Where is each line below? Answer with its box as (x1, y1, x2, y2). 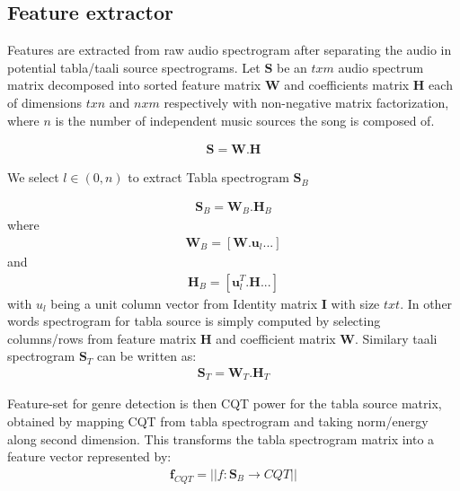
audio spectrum (338, 57, 424, 76)
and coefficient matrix (216, 329, 336, 347)
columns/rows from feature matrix (7, 329, 197, 347)
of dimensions (7, 92, 82, 111)
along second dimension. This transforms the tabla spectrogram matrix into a (7, 429, 435, 448)
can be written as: (97, 346, 197, 365)
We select (7, 168, 59, 187)
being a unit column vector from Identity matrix (50, 294, 318, 312)
